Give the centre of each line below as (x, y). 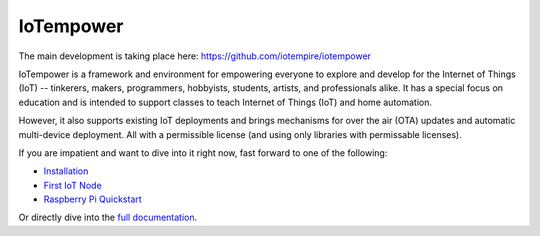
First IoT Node (72, 185)
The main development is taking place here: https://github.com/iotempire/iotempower (195, 56)
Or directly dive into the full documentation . (108, 217)
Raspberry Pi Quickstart (92, 199)
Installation (66, 171)
